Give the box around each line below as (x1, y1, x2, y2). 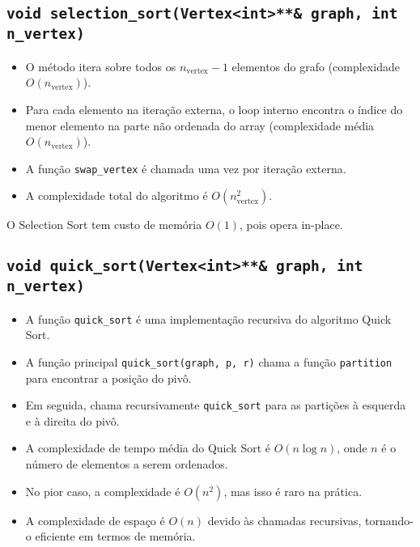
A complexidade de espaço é (25, 511, 165, 528)
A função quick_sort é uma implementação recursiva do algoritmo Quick (25, 310, 392, 327)
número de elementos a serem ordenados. (25, 456, 228, 473)
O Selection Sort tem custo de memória (6, 216, 202, 233)
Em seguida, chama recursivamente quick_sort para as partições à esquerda (25, 396, 406, 413)
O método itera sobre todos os (25, 57, 176, 74)
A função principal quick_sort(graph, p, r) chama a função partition (25, 353, 392, 370)
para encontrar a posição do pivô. (25, 369, 192, 386)
